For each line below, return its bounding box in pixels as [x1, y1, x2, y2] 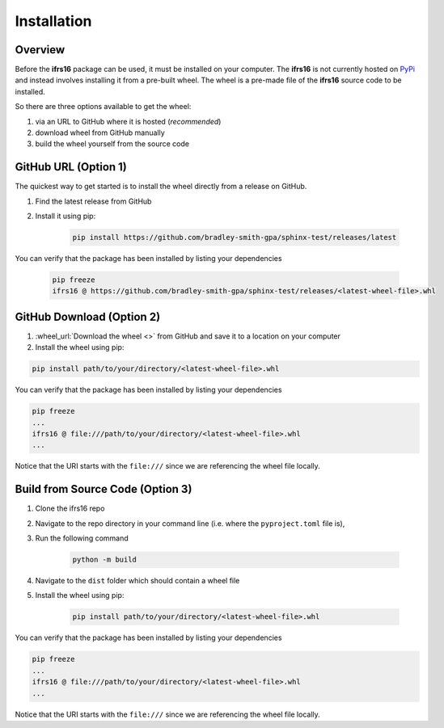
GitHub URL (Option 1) [15, 160, 127, 174]
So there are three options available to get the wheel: [15, 102, 192, 112]
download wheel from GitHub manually [35, 128, 165, 137]
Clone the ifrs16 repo [35, 503, 105, 513]
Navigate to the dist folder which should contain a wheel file [35, 576, 240, 586]
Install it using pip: [35, 211, 96, 221]
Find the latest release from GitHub [35, 196, 152, 206]
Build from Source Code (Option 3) [15, 482, 192, 496]
